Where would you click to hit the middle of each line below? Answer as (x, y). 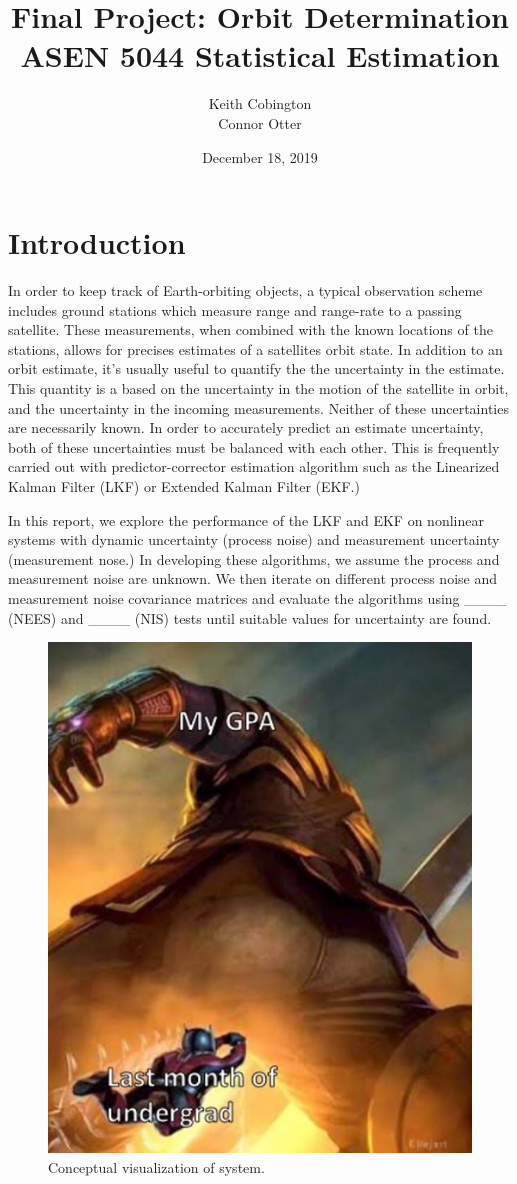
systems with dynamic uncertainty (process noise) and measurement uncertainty (254, 539)
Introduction (97, 242)
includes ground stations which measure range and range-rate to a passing (235, 309)
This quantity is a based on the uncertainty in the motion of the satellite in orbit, (258, 388)
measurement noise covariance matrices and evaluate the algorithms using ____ (257, 597)
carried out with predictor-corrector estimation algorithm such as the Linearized (254, 466)
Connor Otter (260, 122)
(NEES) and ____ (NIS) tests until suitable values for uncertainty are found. (250, 617)
